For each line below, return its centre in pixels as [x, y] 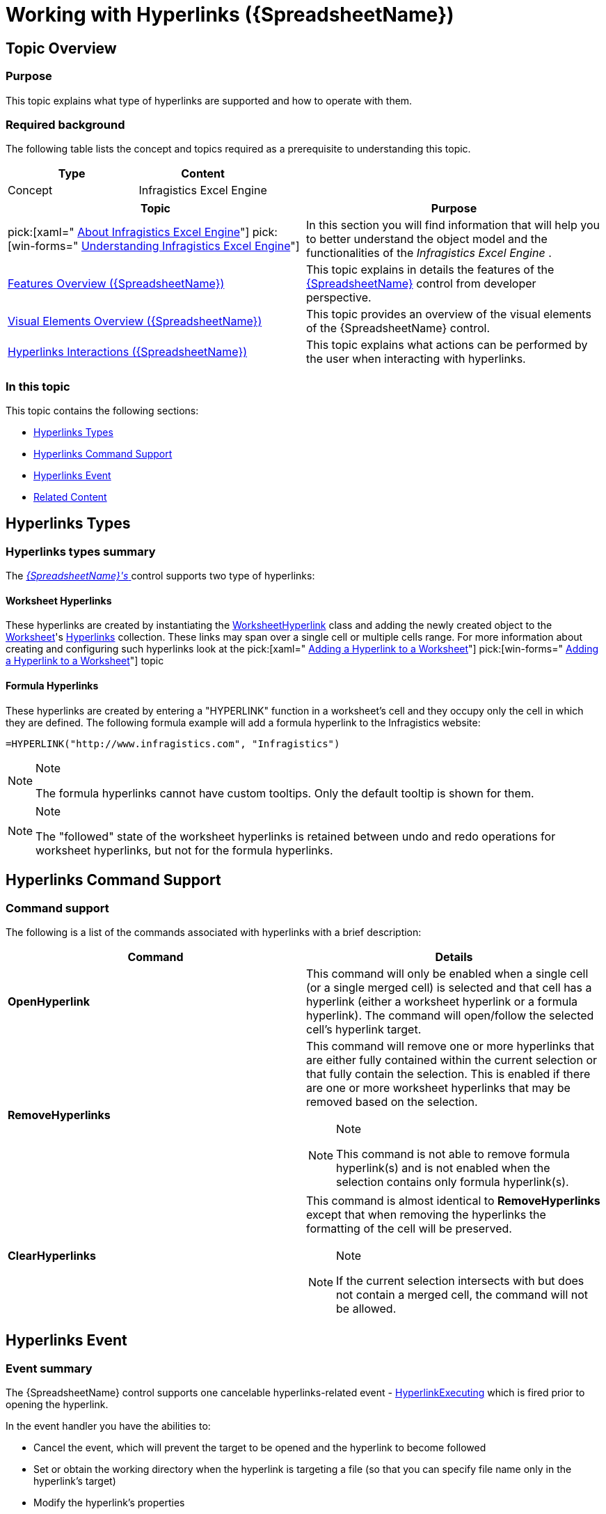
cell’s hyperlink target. [364, 1029]
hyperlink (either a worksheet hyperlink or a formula [442, 1001]
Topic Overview [61, 48]
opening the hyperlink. [57, 1405]
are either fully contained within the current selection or [452, 1060]
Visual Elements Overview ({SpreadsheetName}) [135, 321]
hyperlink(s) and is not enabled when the [443, 1168]
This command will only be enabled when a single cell [447, 973]
